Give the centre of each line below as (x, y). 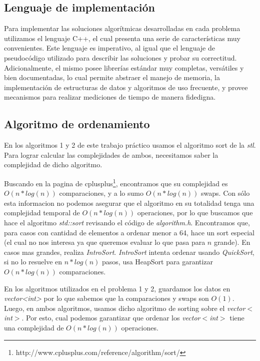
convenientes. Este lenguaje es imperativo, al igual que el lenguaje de (110, 48)
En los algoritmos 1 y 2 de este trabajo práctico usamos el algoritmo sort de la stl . (130, 145)
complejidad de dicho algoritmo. (53, 164)
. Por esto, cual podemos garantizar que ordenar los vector (111, 318)
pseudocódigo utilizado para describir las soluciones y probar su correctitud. (120, 57)
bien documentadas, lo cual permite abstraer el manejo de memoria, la (112, 77)
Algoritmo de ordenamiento (77, 124)
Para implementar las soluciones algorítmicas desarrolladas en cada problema (122, 28)
